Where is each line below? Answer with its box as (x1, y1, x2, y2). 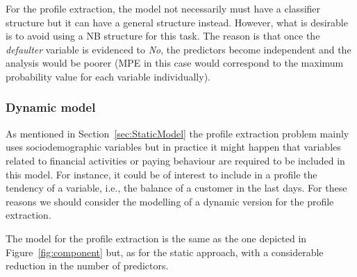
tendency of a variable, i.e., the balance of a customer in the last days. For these (6, 181, 347, 195)
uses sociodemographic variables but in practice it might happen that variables (6, 140, 341, 154)
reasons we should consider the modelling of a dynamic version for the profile (6, 194, 334, 208)
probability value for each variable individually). (6, 69, 210, 83)
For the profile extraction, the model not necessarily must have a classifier (6, 1, 321, 15)
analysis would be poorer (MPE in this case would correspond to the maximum (6, 56, 344, 70)
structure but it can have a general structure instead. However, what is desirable (6, 15, 348, 29)
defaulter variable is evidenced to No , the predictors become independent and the (6, 42, 351, 56)
